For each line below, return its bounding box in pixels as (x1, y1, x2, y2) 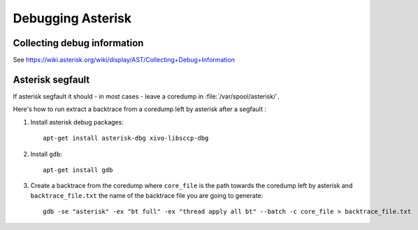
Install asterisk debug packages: (30, 117, 124, 126)
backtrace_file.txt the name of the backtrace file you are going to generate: (30, 191, 264, 199)
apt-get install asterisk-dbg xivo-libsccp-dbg (43, 134, 209, 143)
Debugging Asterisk (13, 10, 132, 26)
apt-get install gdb (43, 166, 113, 174)
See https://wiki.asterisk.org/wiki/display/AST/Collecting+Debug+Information (13, 56, 236, 64)
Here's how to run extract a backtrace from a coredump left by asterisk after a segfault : (13, 105, 267, 113)
